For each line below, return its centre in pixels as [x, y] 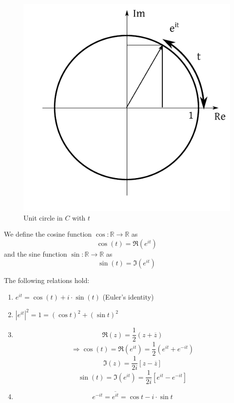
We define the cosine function [48, 234]
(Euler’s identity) [128, 296]
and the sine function [36, 253]
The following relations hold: [47, 280]
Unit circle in [43, 217]
